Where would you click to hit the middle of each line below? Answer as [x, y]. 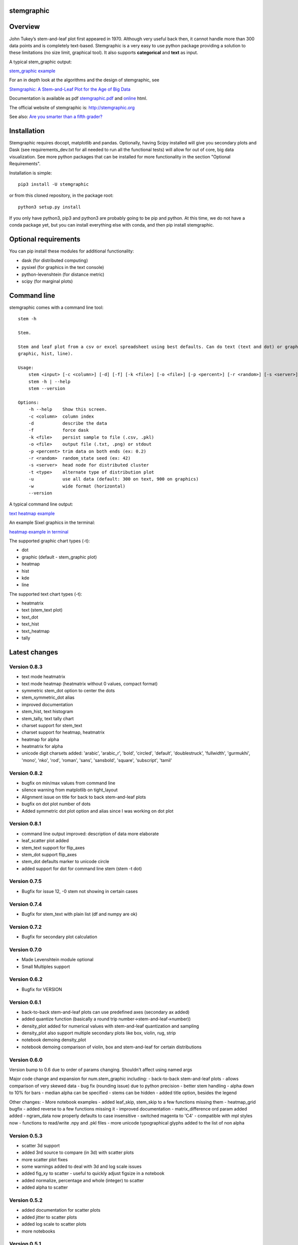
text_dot [30, 617]
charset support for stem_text [52, 725]
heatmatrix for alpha [42, 747]
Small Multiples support [46, 967]
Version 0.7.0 [26, 950]
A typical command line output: [41, 504]
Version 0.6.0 [26, 1060]
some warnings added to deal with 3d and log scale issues [81, 1167]
